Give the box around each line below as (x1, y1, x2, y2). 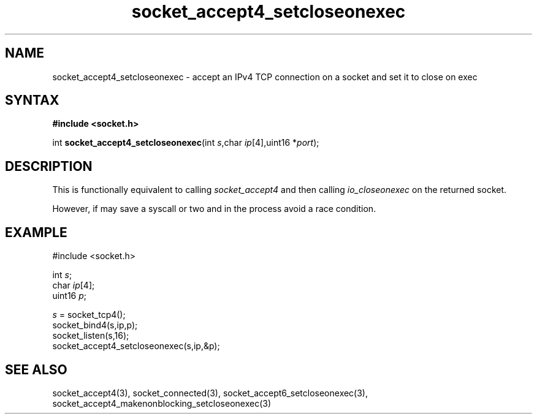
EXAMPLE (5, 224, 67, 240)
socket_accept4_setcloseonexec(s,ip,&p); (52, 341, 220, 352)
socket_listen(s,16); (52, 330, 129, 341)
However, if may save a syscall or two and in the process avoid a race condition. (52, 203, 376, 214)
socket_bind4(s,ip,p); (52, 320, 138, 331)
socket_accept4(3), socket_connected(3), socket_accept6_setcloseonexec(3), (52, 387, 368, 398)
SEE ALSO (5, 361, 67, 377)
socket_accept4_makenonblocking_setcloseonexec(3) (52, 398, 272, 409)
